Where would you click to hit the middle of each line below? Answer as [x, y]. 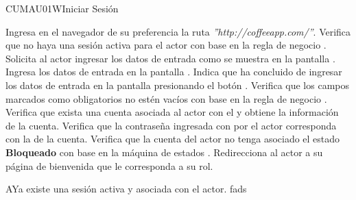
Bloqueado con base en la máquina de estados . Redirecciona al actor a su [164, 152]
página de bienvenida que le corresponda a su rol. [109, 165]
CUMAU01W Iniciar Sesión [62, 8]
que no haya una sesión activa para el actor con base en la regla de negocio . [166, 45]
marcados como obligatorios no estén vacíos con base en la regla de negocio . [166, 98]
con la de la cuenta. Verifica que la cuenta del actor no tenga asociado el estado [173, 139]
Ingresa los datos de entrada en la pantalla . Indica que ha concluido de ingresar [174, 72]
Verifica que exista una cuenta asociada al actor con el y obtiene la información [172, 112]
